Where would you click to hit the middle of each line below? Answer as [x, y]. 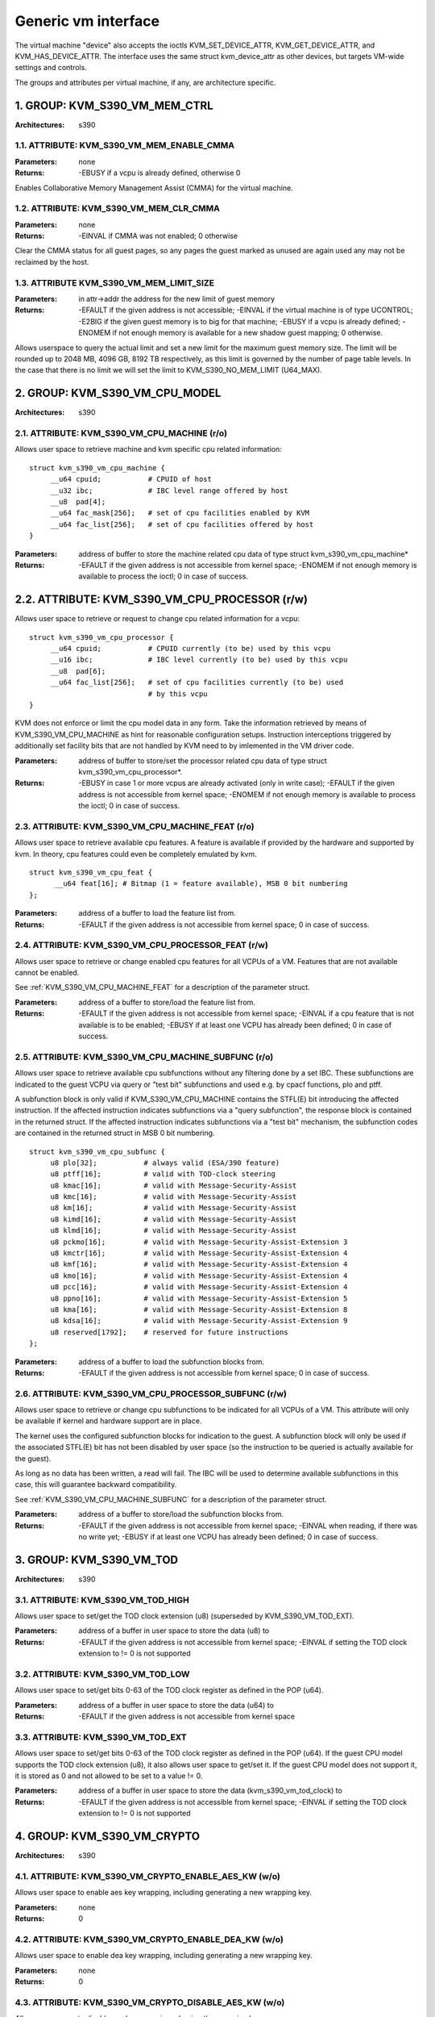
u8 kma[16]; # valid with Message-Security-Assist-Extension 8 [199, 1309]
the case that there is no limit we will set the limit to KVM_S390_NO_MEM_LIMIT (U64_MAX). [168, 370]
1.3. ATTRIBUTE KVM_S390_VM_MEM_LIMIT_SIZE [115, 282]
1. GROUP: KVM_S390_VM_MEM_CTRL [114, 105]
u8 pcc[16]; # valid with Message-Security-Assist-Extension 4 [199, 1287]
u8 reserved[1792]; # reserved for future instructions [170, 1332]
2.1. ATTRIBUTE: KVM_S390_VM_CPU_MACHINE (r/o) [121, 433]
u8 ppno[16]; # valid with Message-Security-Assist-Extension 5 [199, 1298]
